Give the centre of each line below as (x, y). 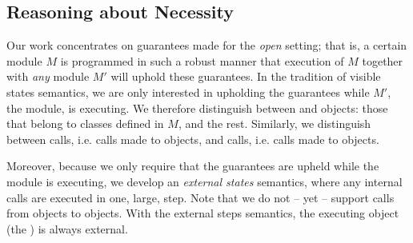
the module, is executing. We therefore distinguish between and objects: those (197, 108)
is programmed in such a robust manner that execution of (202, 60)
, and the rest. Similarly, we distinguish (275, 123)
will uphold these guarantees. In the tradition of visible (246, 76)
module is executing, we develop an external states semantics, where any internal (204, 181)
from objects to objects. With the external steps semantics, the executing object (203, 213)
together (383, 60)
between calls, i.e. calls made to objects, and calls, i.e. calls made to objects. (193, 139)
